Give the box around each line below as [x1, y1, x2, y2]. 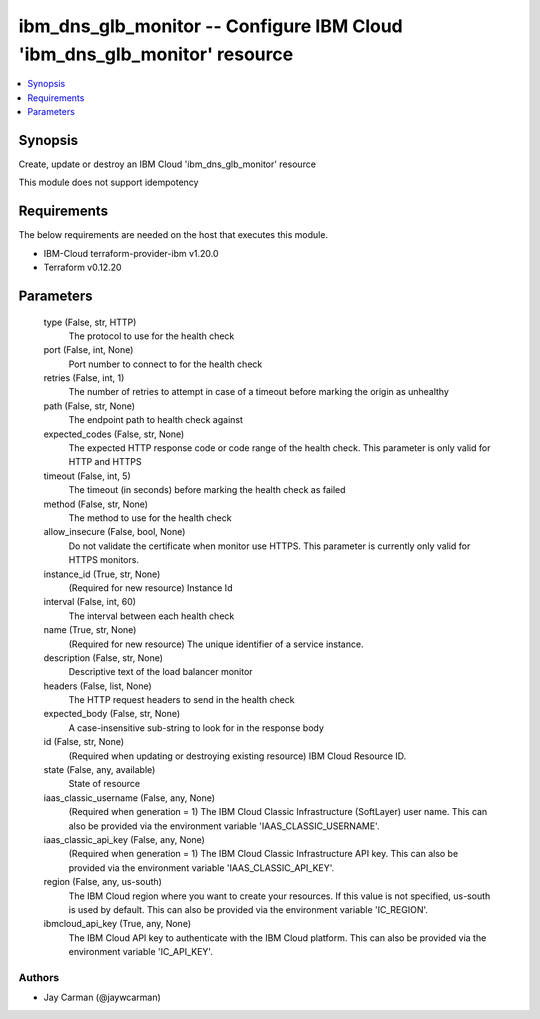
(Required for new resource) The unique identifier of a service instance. [68, 638, 364, 650]
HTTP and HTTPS [68, 456, 142, 468]
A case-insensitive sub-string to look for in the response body [68, 721, 325, 734]
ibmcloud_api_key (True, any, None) [43, 918, 192, 930]
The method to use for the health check [68, 511, 232, 524]
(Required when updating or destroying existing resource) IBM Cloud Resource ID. [68, 750, 407, 762]
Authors [18, 970, 60, 984]
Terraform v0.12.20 [43, 261, 122, 274]
